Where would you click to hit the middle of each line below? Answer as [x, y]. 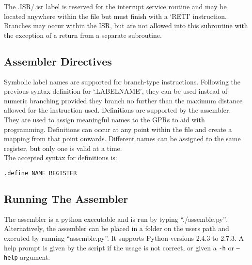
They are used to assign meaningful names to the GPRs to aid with [104, 119]
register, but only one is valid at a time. [63, 148]
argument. [35, 257]
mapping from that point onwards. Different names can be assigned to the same [122, 139]
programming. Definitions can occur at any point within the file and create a [118, 129]
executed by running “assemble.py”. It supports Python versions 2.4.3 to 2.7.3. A [124, 238]
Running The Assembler [66, 198]
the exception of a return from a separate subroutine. [83, 35]
